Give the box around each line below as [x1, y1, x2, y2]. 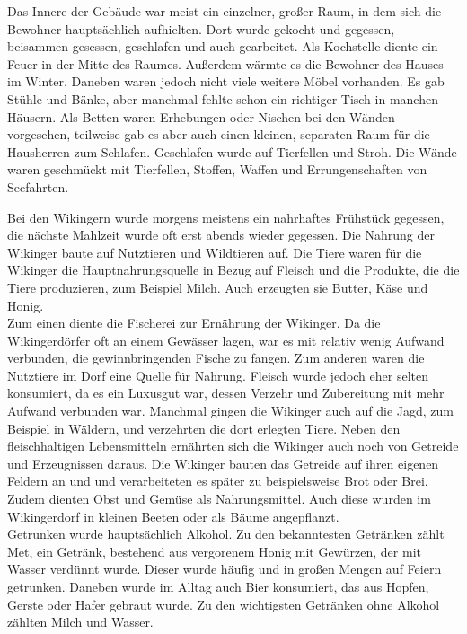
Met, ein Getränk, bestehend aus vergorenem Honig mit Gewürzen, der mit [7, 542, 421, 560]
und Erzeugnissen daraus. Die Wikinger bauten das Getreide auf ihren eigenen [7, 453, 439, 472]
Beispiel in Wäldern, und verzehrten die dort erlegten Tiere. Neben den [7, 418, 401, 437]
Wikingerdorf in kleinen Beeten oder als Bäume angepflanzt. [7, 506, 339, 525]
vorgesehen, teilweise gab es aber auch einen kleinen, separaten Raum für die [7, 125, 430, 144]
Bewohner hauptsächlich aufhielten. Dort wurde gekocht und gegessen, [7, 19, 395, 38]
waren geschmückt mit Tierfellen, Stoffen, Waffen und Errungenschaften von [7, 160, 427, 179]
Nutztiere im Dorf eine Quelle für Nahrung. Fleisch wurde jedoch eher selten [7, 365, 428, 384]
